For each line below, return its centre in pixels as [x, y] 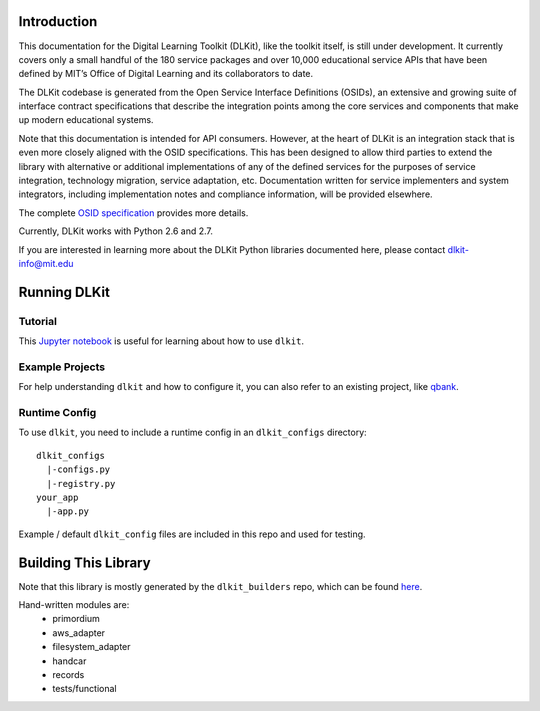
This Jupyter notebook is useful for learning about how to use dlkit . [161, 341]
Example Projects [61, 367]
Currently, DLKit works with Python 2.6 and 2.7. [116, 231]
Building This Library [84, 562]
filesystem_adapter [91, 647]
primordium [76, 619]
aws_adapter [78, 632]
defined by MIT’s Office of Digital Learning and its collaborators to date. [166, 74]
